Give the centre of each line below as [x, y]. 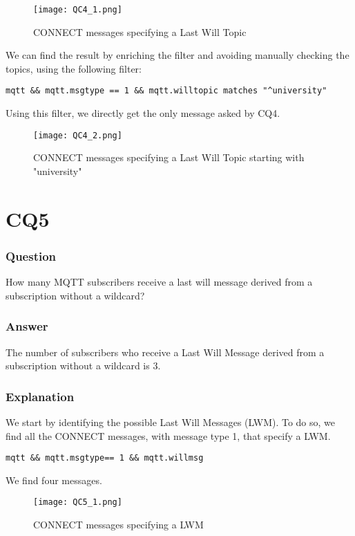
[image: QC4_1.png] [78, 10]
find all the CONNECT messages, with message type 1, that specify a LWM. [168, 435]
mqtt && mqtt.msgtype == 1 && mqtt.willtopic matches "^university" [166, 91]
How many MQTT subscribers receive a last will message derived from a [159, 282]
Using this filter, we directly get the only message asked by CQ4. [143, 113]
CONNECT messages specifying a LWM [118, 525]
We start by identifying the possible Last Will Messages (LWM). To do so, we [171, 422]
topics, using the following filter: [74, 68]
